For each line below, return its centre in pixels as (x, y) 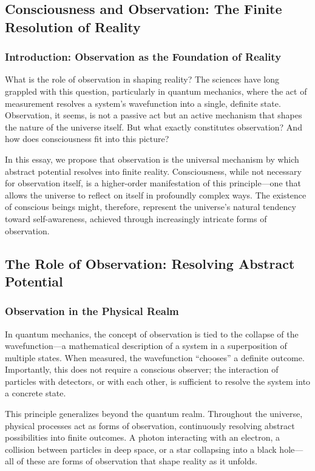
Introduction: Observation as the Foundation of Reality (143, 57)
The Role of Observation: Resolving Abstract (150, 263)
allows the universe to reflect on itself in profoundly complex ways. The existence (156, 195)
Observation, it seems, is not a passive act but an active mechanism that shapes (154, 115)
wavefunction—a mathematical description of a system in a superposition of (146, 346)
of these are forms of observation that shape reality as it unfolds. (137, 461)
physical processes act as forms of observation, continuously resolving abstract (150, 425)
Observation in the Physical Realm (92, 311)
